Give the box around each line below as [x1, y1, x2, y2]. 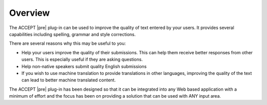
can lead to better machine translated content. [21, 77, 116, 83]
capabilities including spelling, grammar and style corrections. [9, 31, 136, 37]
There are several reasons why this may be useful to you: [9, 40, 126, 46]
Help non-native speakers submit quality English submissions [21, 63, 147, 69]
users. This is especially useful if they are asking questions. [21, 57, 143, 63]
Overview [9, 7, 50, 18]
